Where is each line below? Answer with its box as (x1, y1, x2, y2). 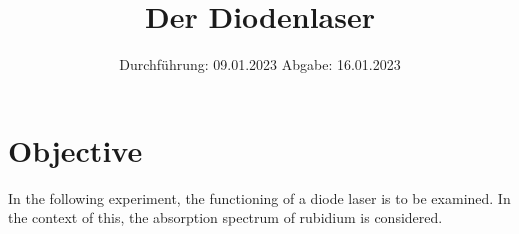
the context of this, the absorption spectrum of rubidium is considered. (8, 207, 443, 228)
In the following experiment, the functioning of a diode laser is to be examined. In (8, 187, 511, 208)
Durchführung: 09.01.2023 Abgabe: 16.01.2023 (119, 54, 401, 75)
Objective (8, 129, 143, 170)
